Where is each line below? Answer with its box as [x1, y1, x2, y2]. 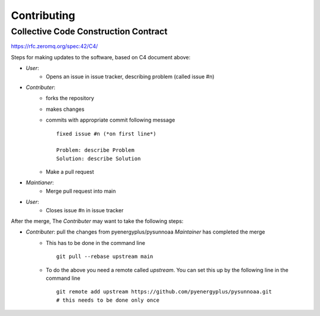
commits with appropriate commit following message [46, 116, 175, 124]
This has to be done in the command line [46, 239, 145, 246]
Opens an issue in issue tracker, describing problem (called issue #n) [46, 73, 215, 80]
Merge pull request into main [46, 187, 116, 194]
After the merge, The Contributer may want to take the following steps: [11, 218, 184, 225]
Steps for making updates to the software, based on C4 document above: [11, 53, 191, 60]
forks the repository [46, 95, 94, 102]
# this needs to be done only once [56, 296, 160, 304]
